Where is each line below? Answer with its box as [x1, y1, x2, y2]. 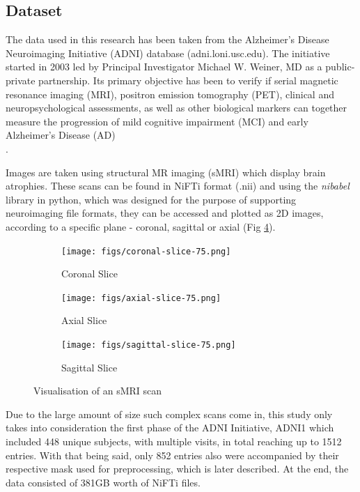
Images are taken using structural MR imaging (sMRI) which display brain [6, 164, 326, 179]
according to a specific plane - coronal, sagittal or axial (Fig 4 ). [6, 219, 276, 233]
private [6, 72, 36, 87]
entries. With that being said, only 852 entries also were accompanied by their [6, 447, 339, 462]
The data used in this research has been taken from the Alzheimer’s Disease [6, 32, 329, 47]
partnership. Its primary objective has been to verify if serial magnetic [38, 72, 338, 87]
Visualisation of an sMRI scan [33, 383, 162, 398]
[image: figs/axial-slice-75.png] [61, 293, 221, 303]
